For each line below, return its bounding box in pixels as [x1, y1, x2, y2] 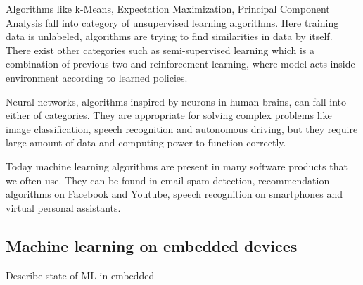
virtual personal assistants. [6, 200, 121, 215]
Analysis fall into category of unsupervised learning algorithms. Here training [6, 15, 339, 30]
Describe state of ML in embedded [6, 267, 155, 282]
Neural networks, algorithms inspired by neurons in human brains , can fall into [6, 94, 347, 108]
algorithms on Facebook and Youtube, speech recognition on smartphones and [6, 186, 343, 201]
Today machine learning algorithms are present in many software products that [6, 158, 348, 173]
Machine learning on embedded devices [6, 234, 298, 256]
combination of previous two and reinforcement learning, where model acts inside [6, 56, 355, 71]
